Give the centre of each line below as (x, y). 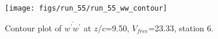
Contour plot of (33, 27)
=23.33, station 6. (181, 27)
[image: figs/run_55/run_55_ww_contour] (86, 8)
